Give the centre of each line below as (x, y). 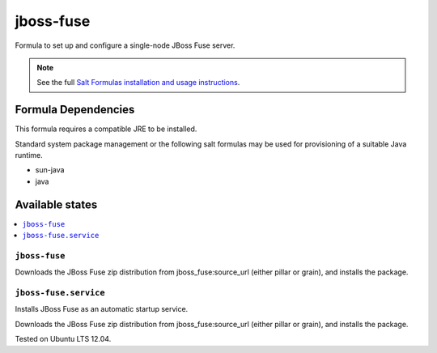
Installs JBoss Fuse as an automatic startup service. (102, 309)
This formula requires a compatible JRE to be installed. (106, 129)
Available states (56, 204)
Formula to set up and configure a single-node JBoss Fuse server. (125, 45)
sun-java (50, 170)
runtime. (29, 155)
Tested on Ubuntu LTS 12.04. (63, 339)
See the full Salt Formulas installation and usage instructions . (138, 83)
